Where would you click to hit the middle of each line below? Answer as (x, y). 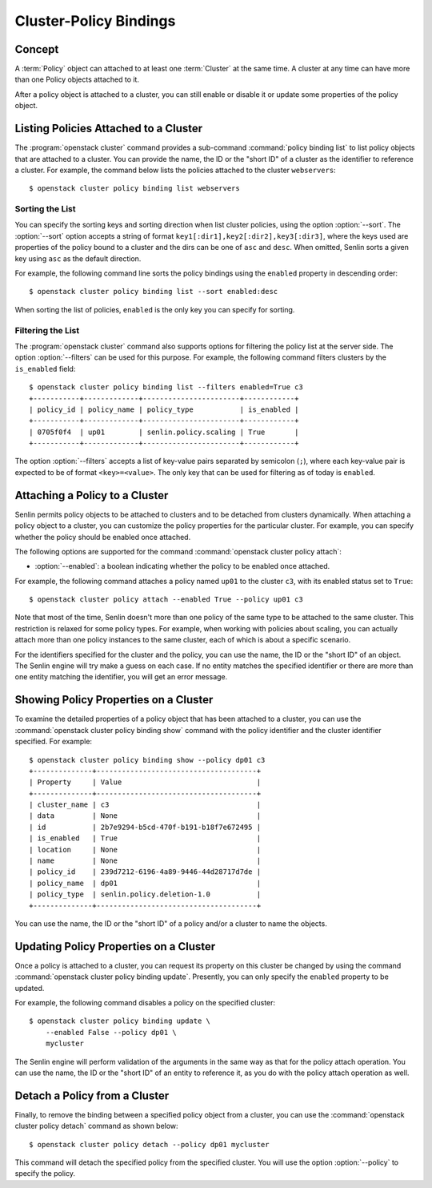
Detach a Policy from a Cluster (92, 1095)
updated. (30, 988)
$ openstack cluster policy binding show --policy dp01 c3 (147, 760)
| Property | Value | (145, 782)
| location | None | (145, 850)
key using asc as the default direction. (78, 258)
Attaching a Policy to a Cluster (92, 495)
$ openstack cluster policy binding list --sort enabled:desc (154, 292)
